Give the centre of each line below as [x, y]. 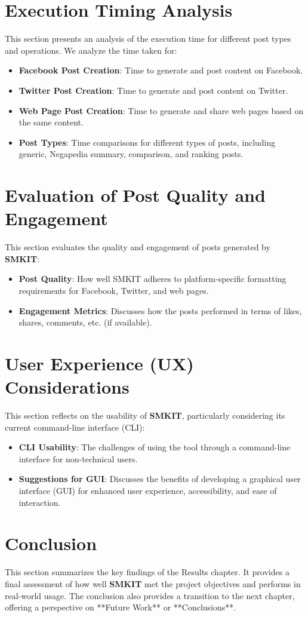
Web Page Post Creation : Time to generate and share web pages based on [161, 110]
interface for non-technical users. [78, 458]
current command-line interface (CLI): [75, 427]
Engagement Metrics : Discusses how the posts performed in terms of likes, [160, 310]
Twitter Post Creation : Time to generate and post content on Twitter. [153, 90]
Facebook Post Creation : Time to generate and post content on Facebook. [161, 70]
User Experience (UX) [99, 363]
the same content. [51, 122]
